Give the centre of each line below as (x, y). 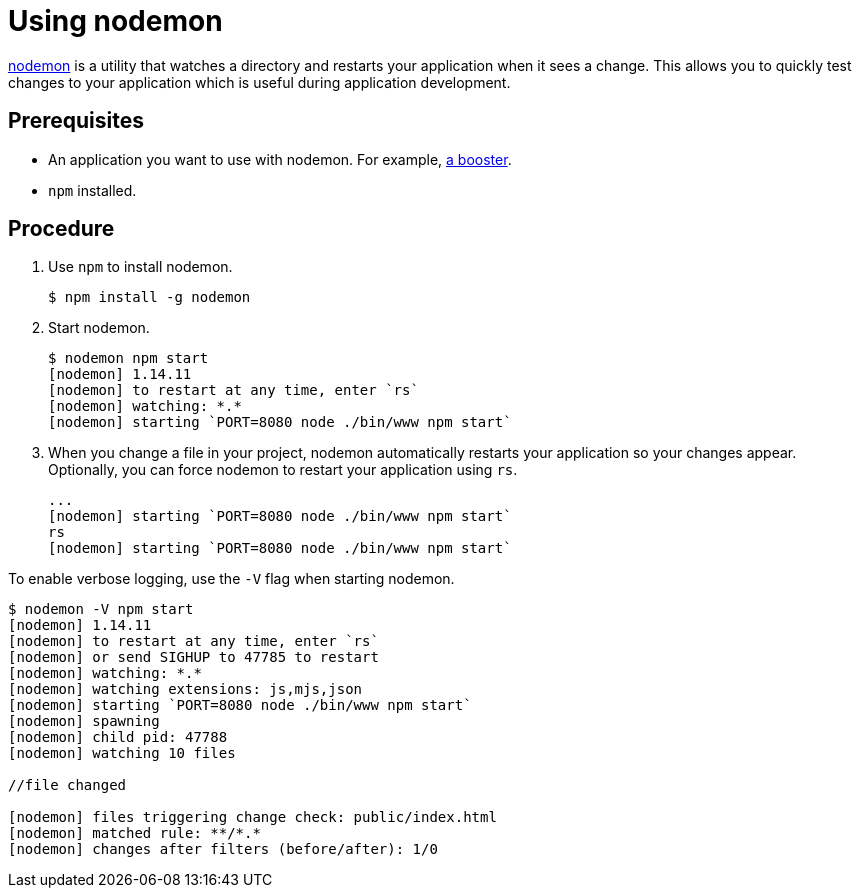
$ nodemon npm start (128, 358)
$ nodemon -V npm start (101, 609)
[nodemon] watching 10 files (122, 753)
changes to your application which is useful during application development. (259, 82)
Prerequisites (76, 121)
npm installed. (92, 190)
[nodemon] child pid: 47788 (118, 737)
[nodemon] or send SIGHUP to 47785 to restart (193, 657)
